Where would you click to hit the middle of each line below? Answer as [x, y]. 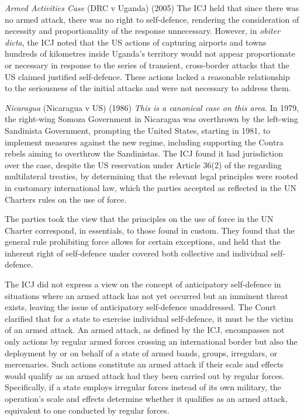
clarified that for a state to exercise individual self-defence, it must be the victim [149, 318]
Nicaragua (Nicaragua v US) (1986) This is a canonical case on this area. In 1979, [152, 107]
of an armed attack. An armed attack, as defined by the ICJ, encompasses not [145, 330]
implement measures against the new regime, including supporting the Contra [144, 142]
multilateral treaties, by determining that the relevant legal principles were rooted [151, 176]
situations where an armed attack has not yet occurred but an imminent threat [146, 295]
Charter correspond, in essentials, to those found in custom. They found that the [150, 230]
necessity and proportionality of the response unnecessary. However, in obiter [143, 31]
